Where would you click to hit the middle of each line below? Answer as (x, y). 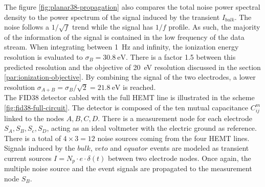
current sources (28, 158)
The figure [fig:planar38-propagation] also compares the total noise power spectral (132, 7)
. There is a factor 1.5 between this (181, 56)
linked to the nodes (34, 118)
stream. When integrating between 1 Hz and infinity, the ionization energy (122, 47)
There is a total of (32, 138)
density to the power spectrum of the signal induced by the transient (112, 17)
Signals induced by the (40, 148)
